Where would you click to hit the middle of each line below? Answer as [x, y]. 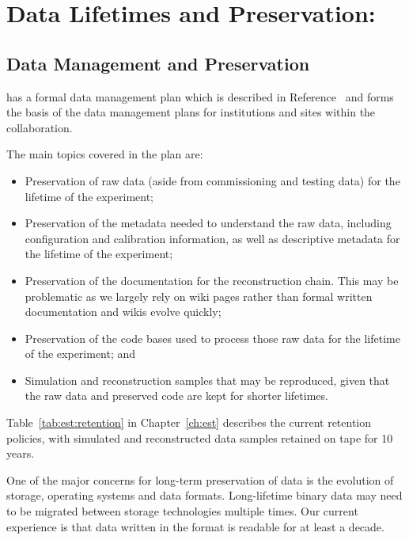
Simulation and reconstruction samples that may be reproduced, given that [207, 380]
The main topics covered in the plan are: [105, 154]
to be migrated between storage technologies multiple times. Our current [182, 511]
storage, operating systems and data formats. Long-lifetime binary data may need [204, 495]
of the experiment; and [80, 354]
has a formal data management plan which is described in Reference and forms [200, 96]
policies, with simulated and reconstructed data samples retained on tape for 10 [200, 437]
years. [21, 453]
